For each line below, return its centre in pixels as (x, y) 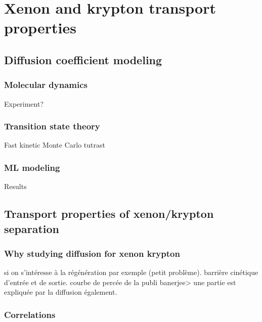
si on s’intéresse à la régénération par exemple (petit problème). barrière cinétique (131, 272)
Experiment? (24, 103)
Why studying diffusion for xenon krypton (92, 253)
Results (15, 186)
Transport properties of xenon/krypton (109, 214)
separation (32, 228)
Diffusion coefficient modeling (83, 59)
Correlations (30, 314)
